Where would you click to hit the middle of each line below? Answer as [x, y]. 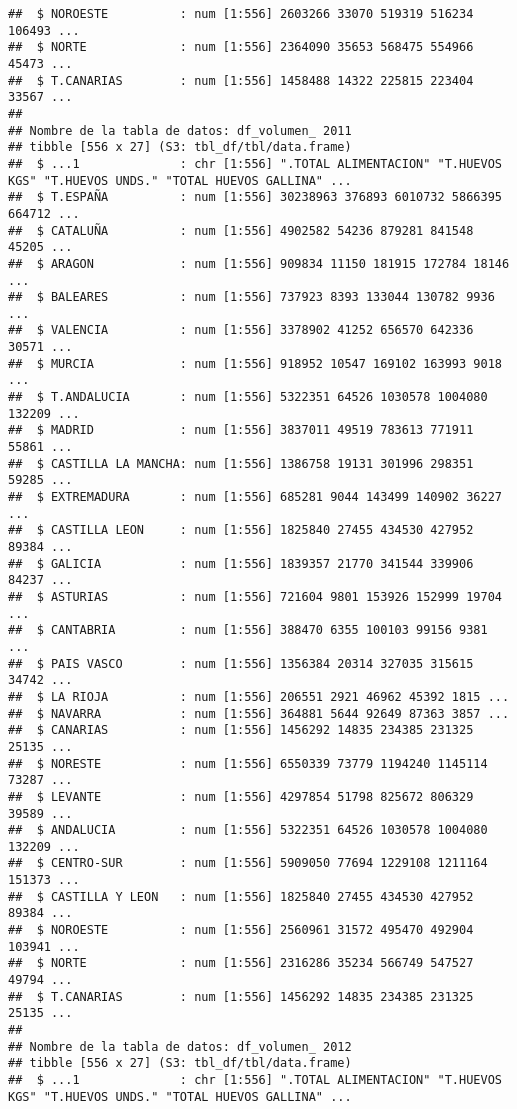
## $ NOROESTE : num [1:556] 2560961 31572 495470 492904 [241, 930]
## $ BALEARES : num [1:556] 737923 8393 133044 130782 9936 [251, 297]
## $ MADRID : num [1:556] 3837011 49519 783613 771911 [241, 430]
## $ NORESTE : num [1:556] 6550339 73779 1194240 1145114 [248, 763]
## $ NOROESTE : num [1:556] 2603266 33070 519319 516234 [241, 14]
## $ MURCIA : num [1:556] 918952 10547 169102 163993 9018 [255, 363]
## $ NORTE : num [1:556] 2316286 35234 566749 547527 [241, 963]
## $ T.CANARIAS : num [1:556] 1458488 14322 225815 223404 [241, 80]
